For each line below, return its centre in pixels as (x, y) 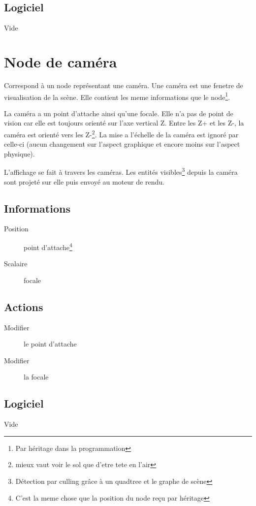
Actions (24, 306)
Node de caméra (61, 61)
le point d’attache (50, 344)
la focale (36, 377)
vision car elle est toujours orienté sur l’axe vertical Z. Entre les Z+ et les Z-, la (124, 123)
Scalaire (16, 264)
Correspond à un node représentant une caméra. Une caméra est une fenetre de (124, 85)
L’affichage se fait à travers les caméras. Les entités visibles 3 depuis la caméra (121, 171)
